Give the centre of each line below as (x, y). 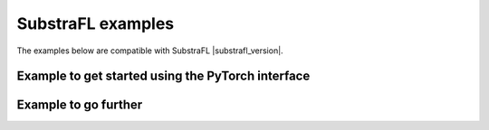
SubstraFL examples (96, 23)
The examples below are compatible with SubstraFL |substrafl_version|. (150, 51)
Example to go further (80, 105)
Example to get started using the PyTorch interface (163, 76)
